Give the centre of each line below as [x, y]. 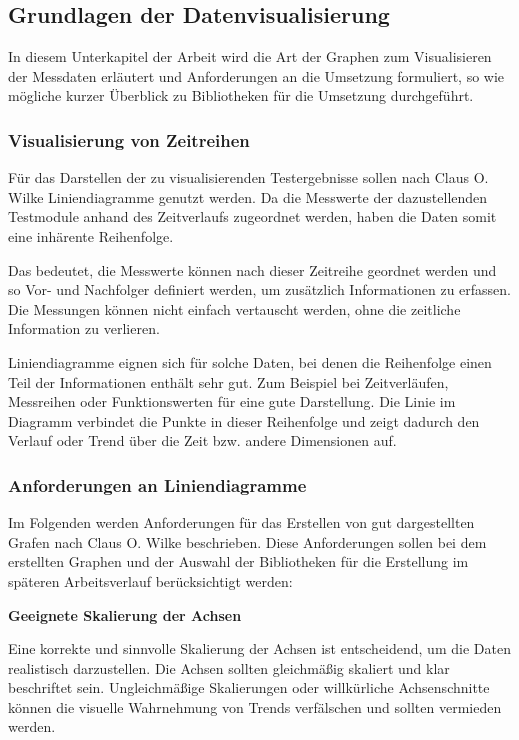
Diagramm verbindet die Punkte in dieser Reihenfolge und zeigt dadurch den [244, 420]
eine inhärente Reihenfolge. [91, 235]
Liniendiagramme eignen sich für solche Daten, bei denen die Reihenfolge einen [250, 361]
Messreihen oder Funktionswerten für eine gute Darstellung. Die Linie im [232, 401]
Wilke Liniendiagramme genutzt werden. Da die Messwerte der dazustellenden [248, 196]
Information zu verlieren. [84, 328]
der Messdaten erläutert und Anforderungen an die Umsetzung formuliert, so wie [256, 75]
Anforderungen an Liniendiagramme [157, 484]
